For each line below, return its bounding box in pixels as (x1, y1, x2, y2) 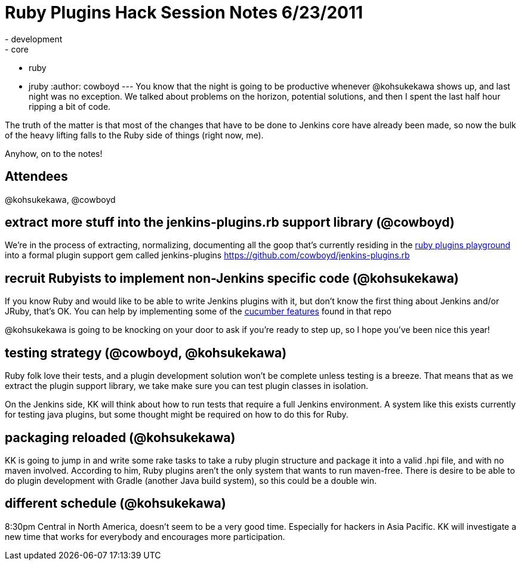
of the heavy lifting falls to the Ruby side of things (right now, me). (5, 129, 264, 140)
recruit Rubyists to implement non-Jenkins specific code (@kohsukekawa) (5, 270, 459, 286)
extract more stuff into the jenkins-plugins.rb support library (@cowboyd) (5, 215, 455, 230)
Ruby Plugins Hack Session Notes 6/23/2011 (5, 2, 363, 23)
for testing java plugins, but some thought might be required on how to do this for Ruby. (5, 409, 349, 420)
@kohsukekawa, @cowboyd (5, 194, 116, 205)
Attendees (5, 169, 68, 184)
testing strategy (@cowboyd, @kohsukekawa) (5, 345, 287, 360)
